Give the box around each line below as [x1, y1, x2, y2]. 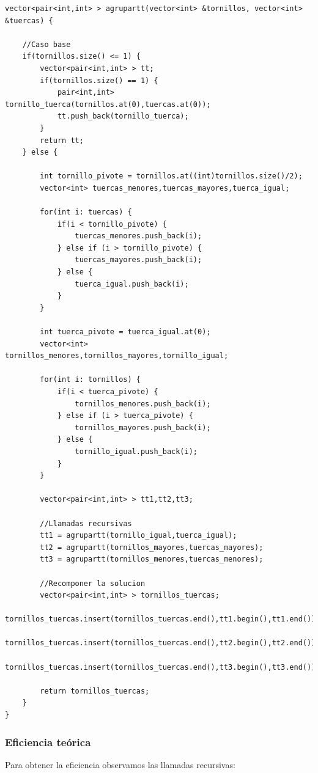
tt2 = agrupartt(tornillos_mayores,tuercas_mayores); [40, 543, 264, 552]
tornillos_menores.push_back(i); [75, 399, 211, 408]
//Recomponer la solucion [40, 579, 146, 588]
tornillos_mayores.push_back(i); [75, 423, 211, 432]
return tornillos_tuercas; [40, 686, 150, 695]
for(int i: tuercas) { [40, 208, 132, 217]
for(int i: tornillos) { [40, 375, 141, 384]
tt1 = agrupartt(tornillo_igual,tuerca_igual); [40, 531, 237, 540]
